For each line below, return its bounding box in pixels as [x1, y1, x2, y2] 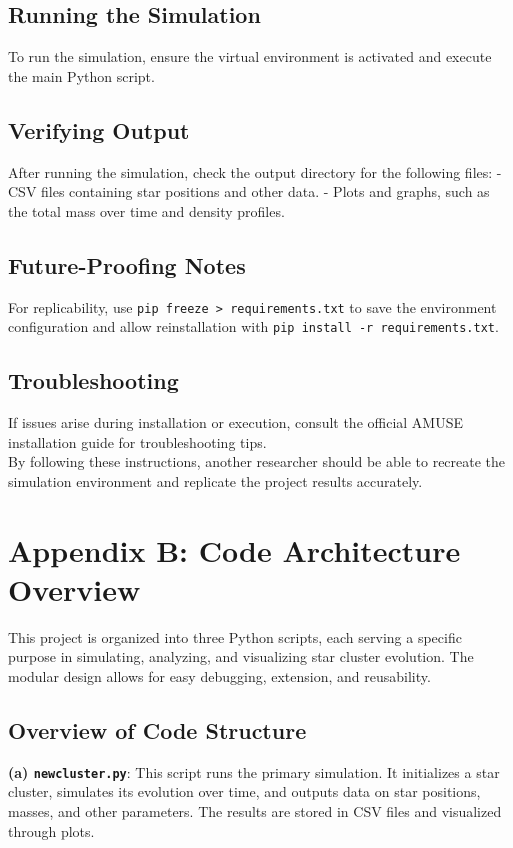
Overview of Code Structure [8, 714, 307, 745]
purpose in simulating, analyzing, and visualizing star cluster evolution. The [8, 646, 474, 667]
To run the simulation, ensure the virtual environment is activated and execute [8, 46, 492, 67]
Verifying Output [8, 114, 190, 145]
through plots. [8, 820, 95, 841]
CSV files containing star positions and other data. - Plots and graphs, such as [8, 181, 490, 202]
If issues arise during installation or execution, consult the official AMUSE [8, 412, 464, 433]
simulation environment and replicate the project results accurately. [8, 470, 423, 491]
